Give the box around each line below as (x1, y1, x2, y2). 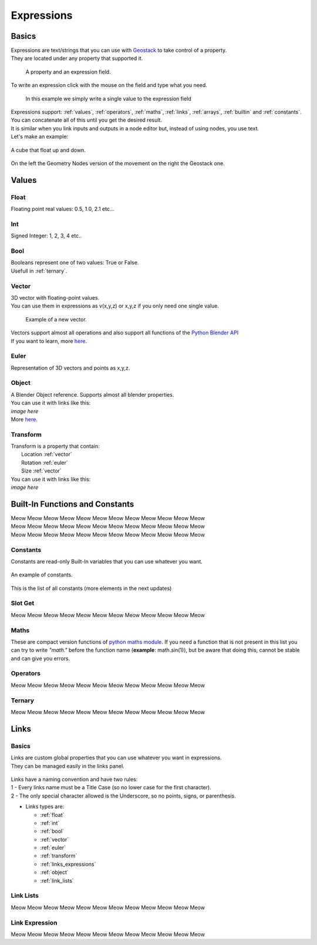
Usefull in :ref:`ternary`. (11, 267, 68, 274)
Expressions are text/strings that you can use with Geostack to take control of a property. (11, 47, 227, 54)
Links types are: (25, 803, 65, 810)
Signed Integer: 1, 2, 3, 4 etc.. (11, 232, 82, 239)
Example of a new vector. (25, 316, 87, 323)
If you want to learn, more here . (11, 337, 87, 344)
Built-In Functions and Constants (11, 499, 134, 509)
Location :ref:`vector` (21, 451, 73, 458)
